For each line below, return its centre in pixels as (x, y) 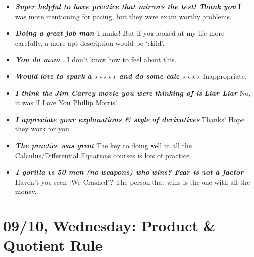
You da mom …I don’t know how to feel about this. (96, 59)
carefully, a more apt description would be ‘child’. (90, 42)
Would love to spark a (53, 76)
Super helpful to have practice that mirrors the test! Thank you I (128, 6)
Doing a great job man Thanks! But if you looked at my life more (120, 33)
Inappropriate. (225, 76)
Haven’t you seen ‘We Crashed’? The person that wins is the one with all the (132, 181)
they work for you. (43, 129)
